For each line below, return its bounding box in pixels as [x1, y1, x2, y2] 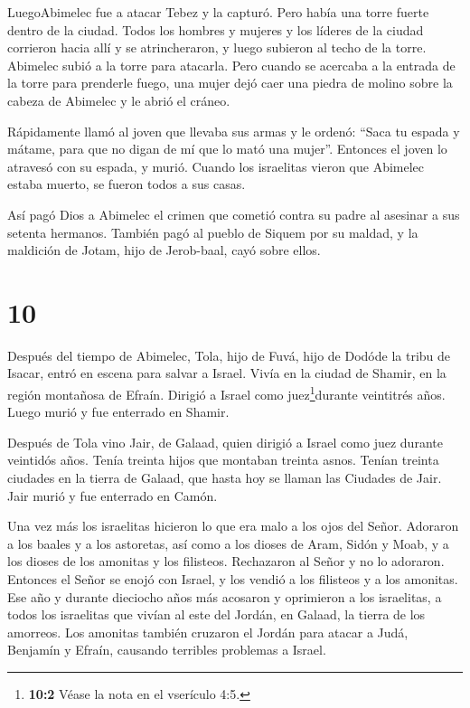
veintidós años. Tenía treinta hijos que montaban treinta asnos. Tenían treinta [7, 450, 439, 469]
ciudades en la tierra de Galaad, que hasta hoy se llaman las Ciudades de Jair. [7, 468, 442, 487]
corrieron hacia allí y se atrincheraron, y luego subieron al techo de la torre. [7, 38, 427, 57]
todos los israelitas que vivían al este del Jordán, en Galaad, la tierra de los [7, 605, 426, 624]
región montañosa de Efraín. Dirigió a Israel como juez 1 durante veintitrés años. [7, 382, 446, 403]
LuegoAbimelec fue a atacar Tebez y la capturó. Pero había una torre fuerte [7, 3, 429, 21]
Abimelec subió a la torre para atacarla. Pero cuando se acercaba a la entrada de [7, 55, 456, 74]
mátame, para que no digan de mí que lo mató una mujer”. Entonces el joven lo [7, 139, 447, 158]
